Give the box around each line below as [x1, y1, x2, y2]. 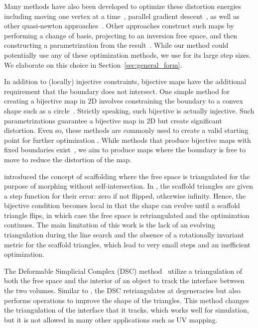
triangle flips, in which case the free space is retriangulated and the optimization [4, 210, 250, 220]
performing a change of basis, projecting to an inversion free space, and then [4, 30, 237, 40]
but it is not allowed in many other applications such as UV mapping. [4, 314, 218, 325]
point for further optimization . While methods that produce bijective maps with [4, 134, 251, 145]
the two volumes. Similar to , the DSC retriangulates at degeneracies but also [4, 285, 241, 296]
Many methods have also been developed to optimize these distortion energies [4, 1, 242, 11]
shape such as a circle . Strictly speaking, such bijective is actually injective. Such [4, 105, 255, 115]
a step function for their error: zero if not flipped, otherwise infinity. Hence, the [4, 190, 246, 201]
